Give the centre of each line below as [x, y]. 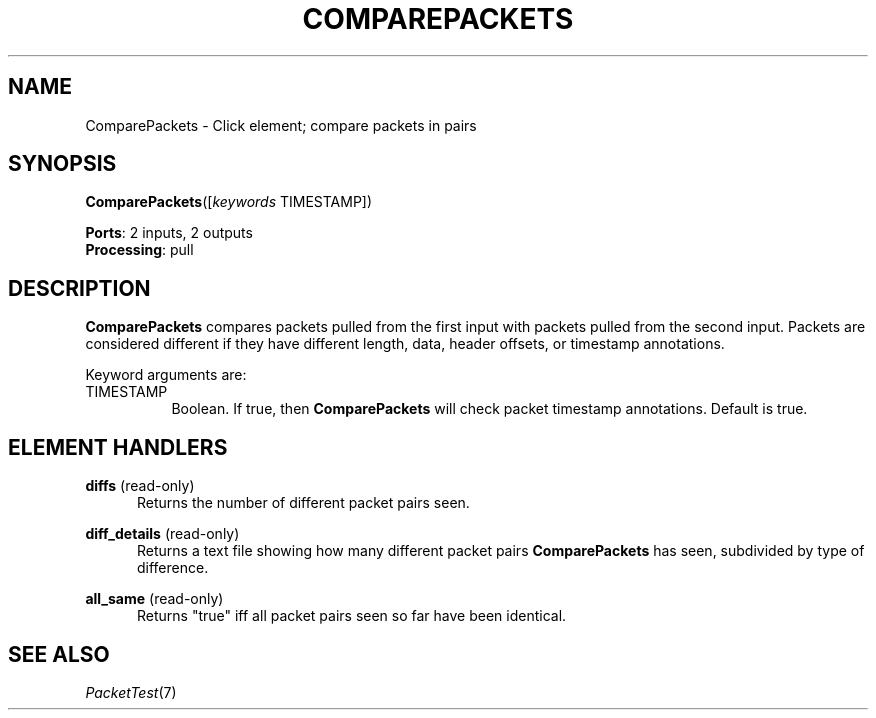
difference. [173, 568]
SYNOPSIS [62, 164]
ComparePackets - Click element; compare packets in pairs [281, 125]
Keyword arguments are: [166, 375]
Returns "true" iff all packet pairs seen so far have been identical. [352, 616]
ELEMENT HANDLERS [118, 447]
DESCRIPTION [79, 288]
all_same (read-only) [154, 599]
